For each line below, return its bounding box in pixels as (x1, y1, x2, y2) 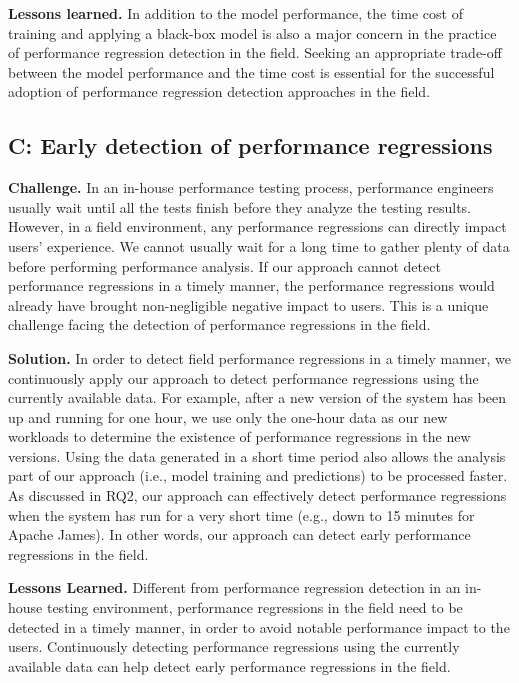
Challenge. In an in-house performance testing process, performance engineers (8, 177, 494, 198)
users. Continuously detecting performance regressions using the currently (8, 636, 460, 657)
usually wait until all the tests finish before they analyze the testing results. (8, 196, 472, 217)
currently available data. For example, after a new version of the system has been (8, 387, 507, 408)
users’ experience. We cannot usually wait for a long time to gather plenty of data (8, 235, 510, 256)
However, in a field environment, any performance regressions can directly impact (8, 216, 507, 237)
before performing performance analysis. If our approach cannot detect (8, 255, 441, 276)
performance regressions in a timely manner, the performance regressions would (8, 275, 495, 296)
